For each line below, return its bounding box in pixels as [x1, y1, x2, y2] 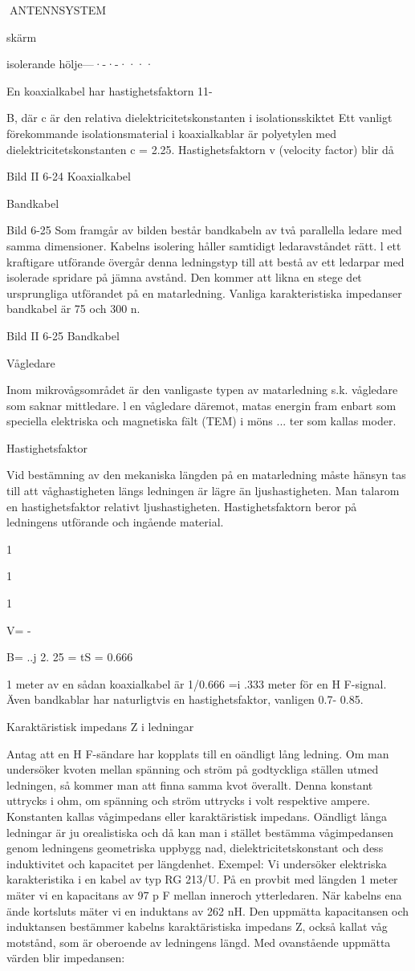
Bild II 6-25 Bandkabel [6, 327, 120, 343]
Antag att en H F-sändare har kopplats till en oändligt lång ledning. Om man [6, 745, 389, 762]
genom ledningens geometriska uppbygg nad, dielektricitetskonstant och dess [6, 839, 384, 856]
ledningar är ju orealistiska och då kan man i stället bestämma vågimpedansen [6, 823, 393, 840]
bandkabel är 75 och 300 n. [6, 300, 140, 317]
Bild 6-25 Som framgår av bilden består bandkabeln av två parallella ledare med [6, 221, 402, 238]
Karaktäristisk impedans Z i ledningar [6, 718, 194, 734]
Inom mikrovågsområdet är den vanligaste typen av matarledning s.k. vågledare [6, 381, 398, 398]
